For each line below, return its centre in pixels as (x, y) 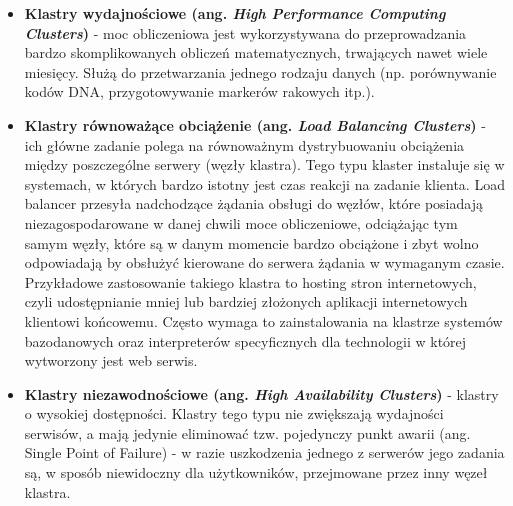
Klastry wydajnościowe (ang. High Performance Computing (235, 13)
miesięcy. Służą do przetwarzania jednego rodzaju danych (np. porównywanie (260, 71)
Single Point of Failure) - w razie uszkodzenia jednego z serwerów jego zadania (264, 452)
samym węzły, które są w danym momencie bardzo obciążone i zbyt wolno (251, 242)
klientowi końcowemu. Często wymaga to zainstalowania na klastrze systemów (263, 320)
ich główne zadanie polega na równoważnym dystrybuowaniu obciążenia (244, 144)
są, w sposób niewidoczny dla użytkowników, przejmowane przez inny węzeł (256, 472)
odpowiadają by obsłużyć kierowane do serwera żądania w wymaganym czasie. (264, 262)
